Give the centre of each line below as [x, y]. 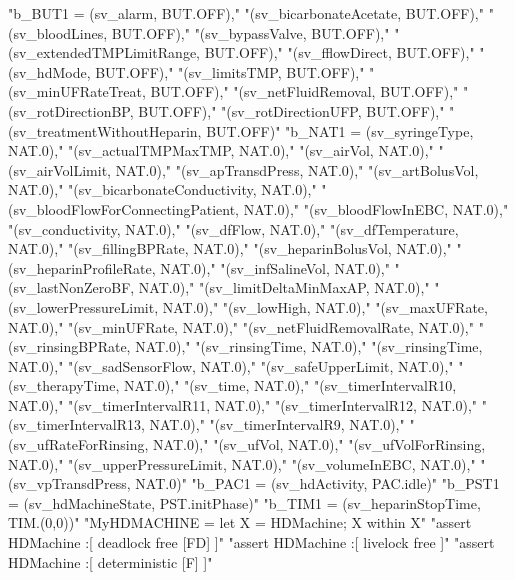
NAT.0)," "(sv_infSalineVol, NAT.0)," [275, 267]
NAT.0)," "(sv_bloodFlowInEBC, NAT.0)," [376, 208]
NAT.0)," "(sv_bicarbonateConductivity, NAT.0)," [162, 189]
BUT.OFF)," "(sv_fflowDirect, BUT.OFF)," [339, 52]
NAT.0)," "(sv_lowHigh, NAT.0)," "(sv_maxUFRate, [325, 306]
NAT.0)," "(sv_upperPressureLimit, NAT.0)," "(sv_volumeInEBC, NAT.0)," [242, 463]
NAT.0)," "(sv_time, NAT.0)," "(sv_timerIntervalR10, [290, 385]
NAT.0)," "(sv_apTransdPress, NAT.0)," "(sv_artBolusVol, [297, 169]
